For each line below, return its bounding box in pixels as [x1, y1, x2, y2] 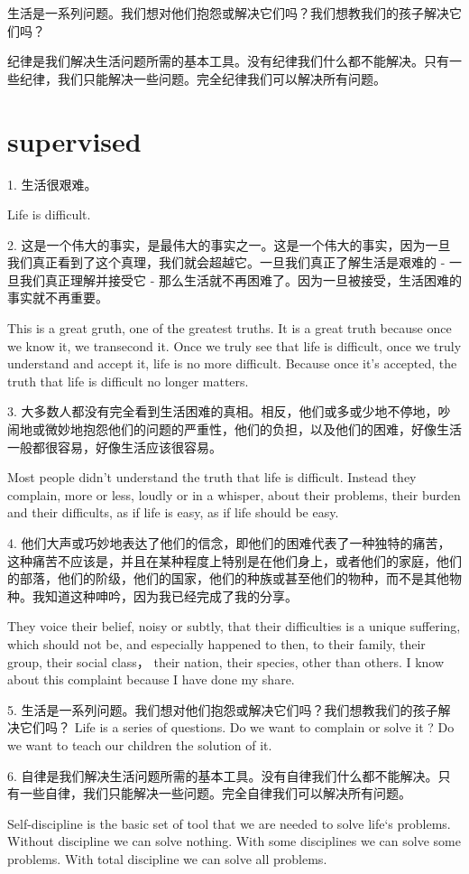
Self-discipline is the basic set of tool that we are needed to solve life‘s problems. [7, 814, 451, 832]
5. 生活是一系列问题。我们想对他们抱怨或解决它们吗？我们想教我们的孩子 [7, 700, 438, 719]
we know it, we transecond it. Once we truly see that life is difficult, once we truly [7, 336, 462, 355]
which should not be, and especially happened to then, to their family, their [7, 634, 426, 653]
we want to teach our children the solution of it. [7, 735, 272, 754]
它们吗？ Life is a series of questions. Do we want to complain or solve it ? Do [19, 718, 455, 737]
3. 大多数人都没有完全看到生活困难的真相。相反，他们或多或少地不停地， [7, 402, 438, 421]
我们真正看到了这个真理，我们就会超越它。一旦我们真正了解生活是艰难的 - [7, 253, 446, 272]
